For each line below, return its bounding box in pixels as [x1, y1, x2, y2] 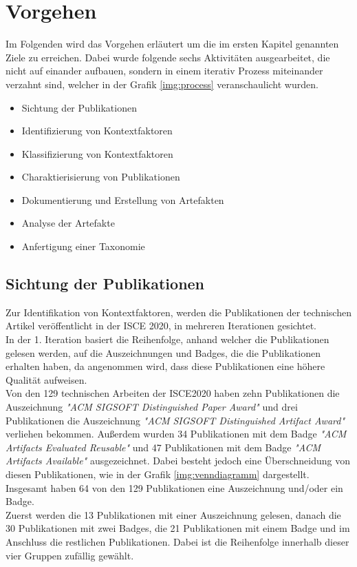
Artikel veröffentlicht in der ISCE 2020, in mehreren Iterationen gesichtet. [6, 318, 316, 333]
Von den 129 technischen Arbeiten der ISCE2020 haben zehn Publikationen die [6, 386, 340, 400]
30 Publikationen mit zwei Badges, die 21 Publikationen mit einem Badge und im [6, 521, 350, 535]
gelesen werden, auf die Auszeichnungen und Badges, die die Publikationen [6, 345, 321, 360]
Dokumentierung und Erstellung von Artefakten [21, 192, 224, 207]
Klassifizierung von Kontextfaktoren [21, 146, 173, 161]
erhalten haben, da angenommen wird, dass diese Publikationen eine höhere [6, 359, 325, 373]
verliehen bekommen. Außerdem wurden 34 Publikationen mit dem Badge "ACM [6, 426, 347, 441]
